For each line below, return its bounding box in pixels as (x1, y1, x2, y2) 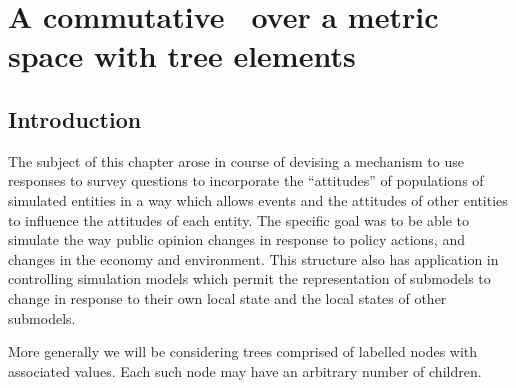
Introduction (8, 103, 142, 134)
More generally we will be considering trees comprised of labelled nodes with (8, 341, 478, 362)
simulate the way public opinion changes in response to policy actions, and (8, 229, 465, 250)
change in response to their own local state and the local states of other (8, 287, 447, 308)
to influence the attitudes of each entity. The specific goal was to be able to (8, 209, 470, 230)
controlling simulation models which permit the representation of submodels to (8, 268, 491, 289)
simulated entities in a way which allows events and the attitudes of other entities (8, 189, 508, 210)
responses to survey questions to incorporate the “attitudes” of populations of (8, 170, 484, 191)
